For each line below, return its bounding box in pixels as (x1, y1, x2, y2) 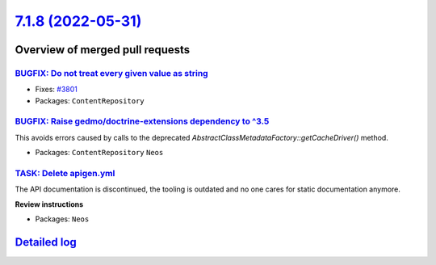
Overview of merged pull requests (15, 43, 191, 57)
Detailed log (15, 235, 77, 249)
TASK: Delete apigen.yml (15, 168, 115, 179)
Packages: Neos (35, 214, 90, 224)
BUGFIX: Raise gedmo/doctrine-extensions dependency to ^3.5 (15, 116, 270, 127)
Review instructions (15, 199, 84, 209)
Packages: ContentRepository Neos (35, 148, 164, 158)
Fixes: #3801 (35, 85, 78, 95)
